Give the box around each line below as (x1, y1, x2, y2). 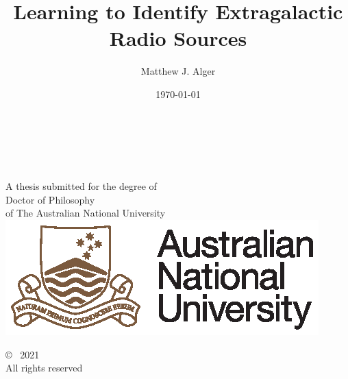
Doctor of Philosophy (5, 192, 95, 206)
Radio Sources (109, 24, 247, 52)
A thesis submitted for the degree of (5, 179, 157, 193)
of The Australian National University (5, 206, 166, 220)
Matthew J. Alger (140, 64, 216, 78)
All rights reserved (5, 360, 83, 375)
